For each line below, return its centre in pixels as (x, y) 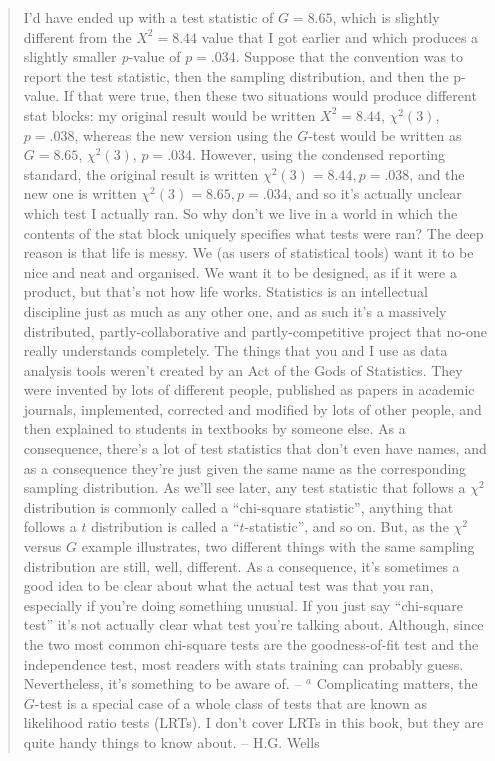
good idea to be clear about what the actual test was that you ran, (228, 585)
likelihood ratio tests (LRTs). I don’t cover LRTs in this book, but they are (253, 722)
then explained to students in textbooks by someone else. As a (214, 428)
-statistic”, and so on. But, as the (346, 526)
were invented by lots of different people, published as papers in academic (249, 389)
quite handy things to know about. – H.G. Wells (171, 741)
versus (42, 546)
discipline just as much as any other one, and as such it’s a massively (235, 310)
